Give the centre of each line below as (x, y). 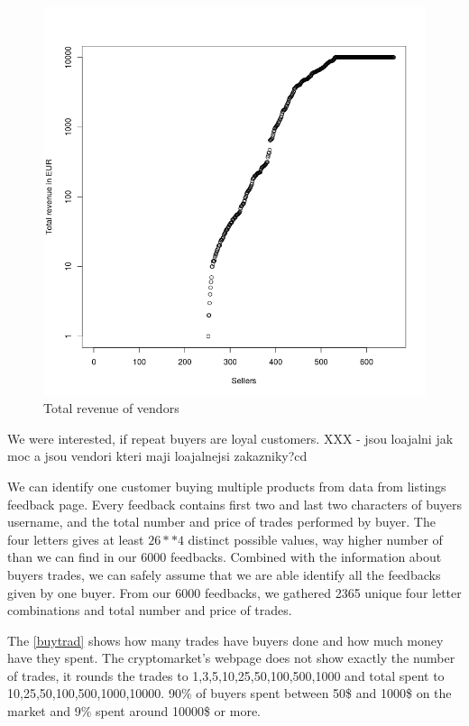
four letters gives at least (76, 539)
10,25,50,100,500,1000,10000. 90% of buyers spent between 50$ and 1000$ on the (230, 693)
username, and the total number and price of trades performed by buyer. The (221, 522)
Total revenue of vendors (111, 408)
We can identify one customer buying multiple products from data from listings (227, 486)
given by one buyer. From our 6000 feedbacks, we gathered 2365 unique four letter (234, 592)
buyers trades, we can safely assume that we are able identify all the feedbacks (224, 574)
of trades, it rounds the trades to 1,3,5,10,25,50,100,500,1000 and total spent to (226, 675)
